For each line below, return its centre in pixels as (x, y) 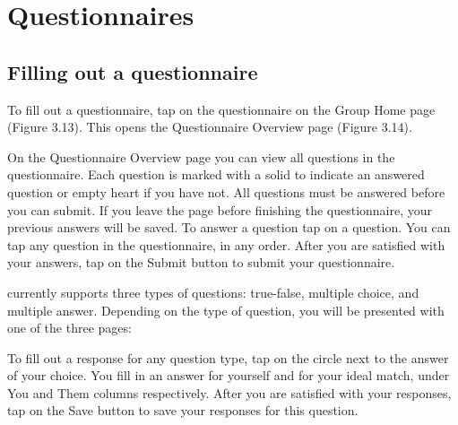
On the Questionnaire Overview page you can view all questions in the (201, 156)
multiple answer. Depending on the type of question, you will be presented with (226, 310)
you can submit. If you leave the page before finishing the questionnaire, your (220, 209)
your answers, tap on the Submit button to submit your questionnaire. (201, 262)
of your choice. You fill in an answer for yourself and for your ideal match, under (229, 375)
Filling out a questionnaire (133, 71)
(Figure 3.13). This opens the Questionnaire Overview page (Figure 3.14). (210, 127)
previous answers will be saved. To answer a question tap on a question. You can (229, 227)
